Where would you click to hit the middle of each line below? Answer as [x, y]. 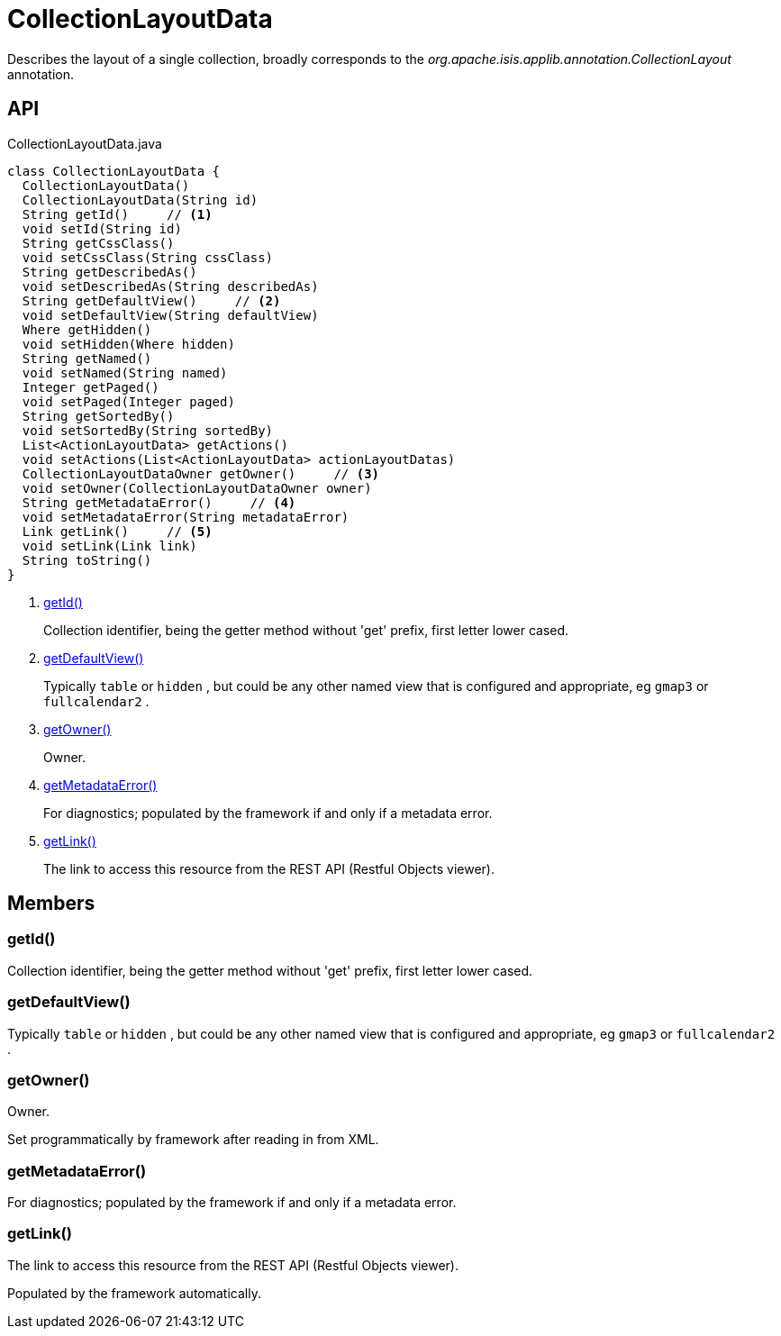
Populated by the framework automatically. [134, 1293]
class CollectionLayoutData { [114, 171]
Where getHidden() [87, 329]
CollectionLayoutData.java [85, 143]
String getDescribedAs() [109, 272]
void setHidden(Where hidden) [128, 344]
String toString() [87, 560]
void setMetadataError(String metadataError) [186, 517]
